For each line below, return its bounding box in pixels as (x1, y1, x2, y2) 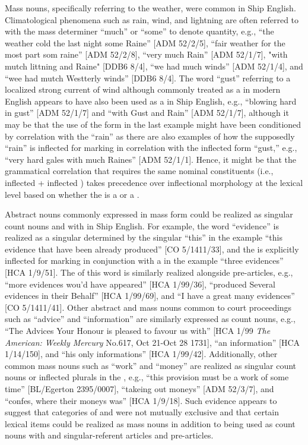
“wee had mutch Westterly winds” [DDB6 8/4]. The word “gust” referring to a (5, 71, 291, 84)
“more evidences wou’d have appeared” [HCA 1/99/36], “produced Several (5, 277, 275, 290)
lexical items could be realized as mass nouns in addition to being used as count (5, 417, 296, 430)
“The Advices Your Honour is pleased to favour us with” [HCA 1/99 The (5, 324, 271, 337)
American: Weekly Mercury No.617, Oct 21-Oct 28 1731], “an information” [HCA (5, 336, 300, 348)
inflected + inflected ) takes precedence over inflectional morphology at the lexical (5, 176, 303, 188)
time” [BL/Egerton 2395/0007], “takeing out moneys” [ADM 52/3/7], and (5, 383, 274, 394)
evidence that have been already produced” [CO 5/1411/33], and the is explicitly (5, 242, 299, 255)
